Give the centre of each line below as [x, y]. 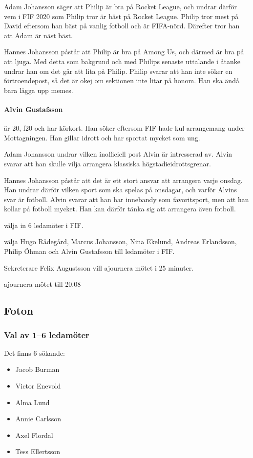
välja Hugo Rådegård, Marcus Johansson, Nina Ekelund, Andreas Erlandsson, [120, 241]
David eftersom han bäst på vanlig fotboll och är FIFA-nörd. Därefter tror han [122, 26]
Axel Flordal [34, 435]
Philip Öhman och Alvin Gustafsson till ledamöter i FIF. [89, 251]
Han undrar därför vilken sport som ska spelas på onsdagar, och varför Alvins [120, 190]
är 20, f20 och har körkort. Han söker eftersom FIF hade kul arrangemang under [124, 128]
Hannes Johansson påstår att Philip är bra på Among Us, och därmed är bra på [124, 52]
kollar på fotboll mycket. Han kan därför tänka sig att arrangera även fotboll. [120, 209]
